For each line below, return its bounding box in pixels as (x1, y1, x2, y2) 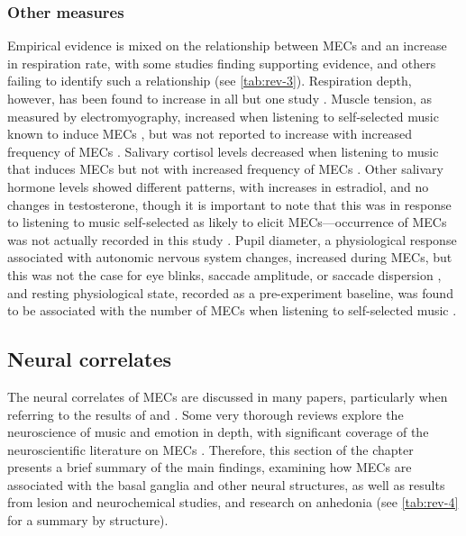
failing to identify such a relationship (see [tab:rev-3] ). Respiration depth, (7, 71, 412, 90)
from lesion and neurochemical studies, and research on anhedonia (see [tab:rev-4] (7, 493, 459, 512)
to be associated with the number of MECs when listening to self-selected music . (7, 301, 457, 320)
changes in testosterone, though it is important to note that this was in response (7, 195, 452, 213)
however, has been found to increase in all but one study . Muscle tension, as (7, 89, 433, 107)
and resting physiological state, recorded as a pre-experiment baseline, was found (7, 283, 453, 302)
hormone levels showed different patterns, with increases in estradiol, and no (7, 177, 429, 195)
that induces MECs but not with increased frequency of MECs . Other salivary (7, 159, 443, 178)
